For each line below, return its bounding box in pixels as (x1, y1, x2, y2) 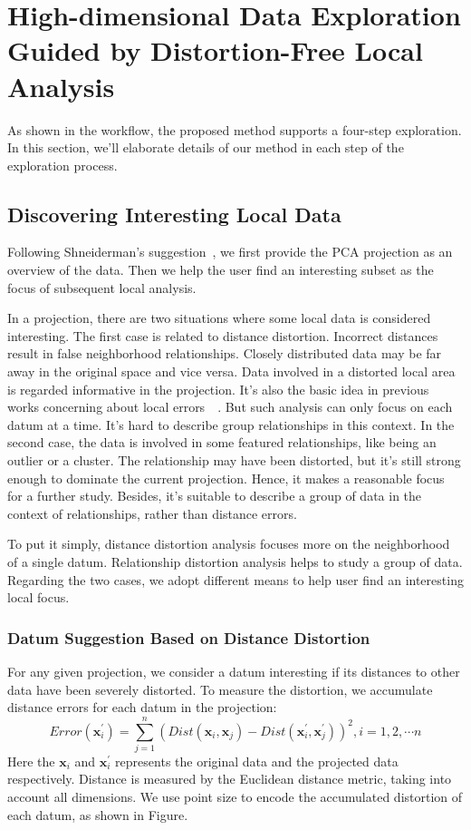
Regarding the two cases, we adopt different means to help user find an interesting (7, 570, 464, 589)
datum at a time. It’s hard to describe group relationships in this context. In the (7, 415, 455, 434)
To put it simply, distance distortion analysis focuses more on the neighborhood (7, 534, 450, 553)
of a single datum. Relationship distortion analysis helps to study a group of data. (7, 552, 463, 571)
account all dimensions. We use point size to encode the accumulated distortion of (7, 787, 463, 806)
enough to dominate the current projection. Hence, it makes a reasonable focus (7, 468, 445, 487)
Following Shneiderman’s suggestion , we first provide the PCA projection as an (7, 242, 453, 261)
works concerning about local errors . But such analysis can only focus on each (7, 397, 453, 416)
